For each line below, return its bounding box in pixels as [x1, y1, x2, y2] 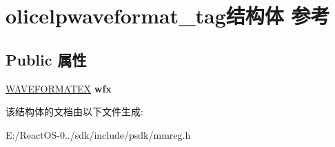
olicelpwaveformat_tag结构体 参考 [6, 1, 330, 30]
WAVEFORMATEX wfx [6, 81, 112, 95]
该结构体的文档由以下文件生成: [6, 104, 143, 119]
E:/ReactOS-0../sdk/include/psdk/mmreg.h [6, 127, 191, 141]
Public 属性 [6, 48, 87, 70]
